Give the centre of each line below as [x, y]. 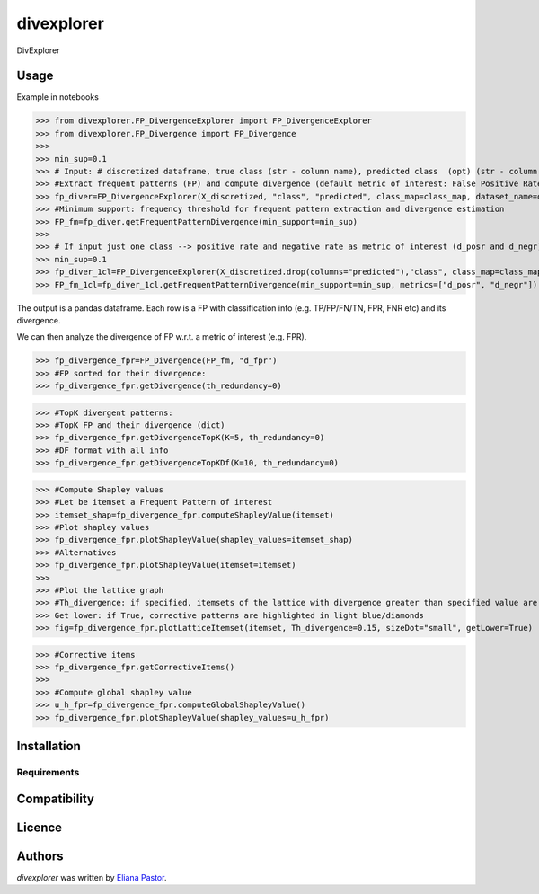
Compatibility [55, 798]
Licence [40, 827]
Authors [40, 856]
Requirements [48, 772]
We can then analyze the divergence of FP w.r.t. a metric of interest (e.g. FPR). [162, 337]
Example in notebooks [57, 97]
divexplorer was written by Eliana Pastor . [92, 877]
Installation [49, 746]
